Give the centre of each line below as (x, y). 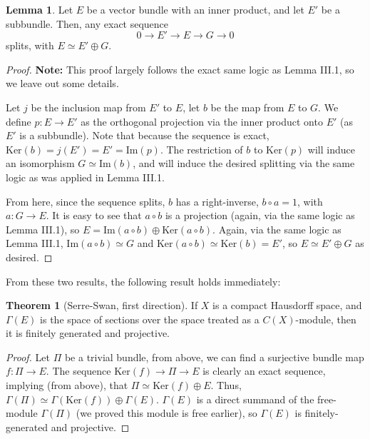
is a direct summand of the (255, 399)
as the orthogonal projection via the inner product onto (202, 121)
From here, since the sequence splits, (86, 201)
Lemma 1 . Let (40, 9)
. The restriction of (201, 149)
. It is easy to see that (94, 215)
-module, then (326, 319)
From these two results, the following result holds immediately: (143, 281)
